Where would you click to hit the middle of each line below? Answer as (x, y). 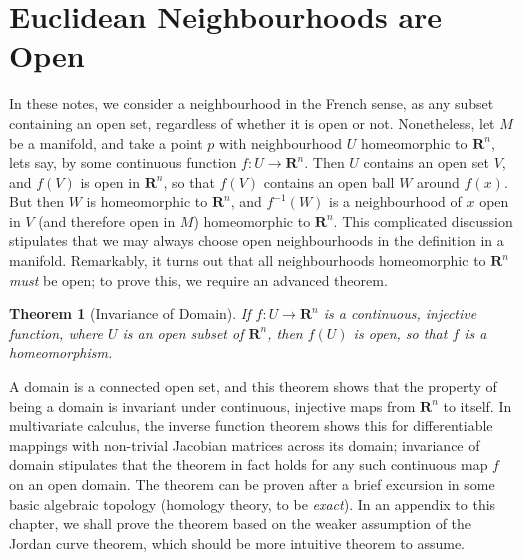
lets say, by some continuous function (123, 162)
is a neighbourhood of (395, 201)
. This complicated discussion (423, 220)
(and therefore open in (107, 220)
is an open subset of (183, 332)
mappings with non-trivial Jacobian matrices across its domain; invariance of (244, 444)
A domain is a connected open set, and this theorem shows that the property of (253, 386)
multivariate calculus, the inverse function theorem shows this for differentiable (251, 425)
